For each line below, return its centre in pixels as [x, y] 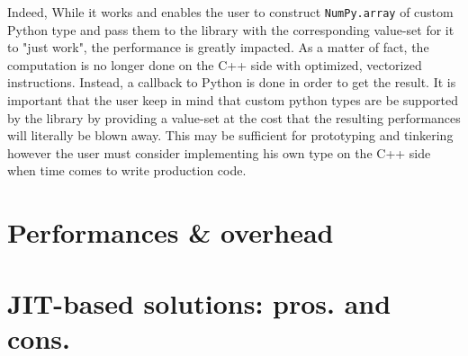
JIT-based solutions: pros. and [199, 303]
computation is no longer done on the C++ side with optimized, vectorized [215, 64]
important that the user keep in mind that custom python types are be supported [233, 100]
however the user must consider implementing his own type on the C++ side [219, 152]
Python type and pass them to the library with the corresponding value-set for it [231, 29]
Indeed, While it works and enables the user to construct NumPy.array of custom [230, 12]
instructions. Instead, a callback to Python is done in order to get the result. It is [232, 82]
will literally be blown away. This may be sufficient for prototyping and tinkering [230, 135]
